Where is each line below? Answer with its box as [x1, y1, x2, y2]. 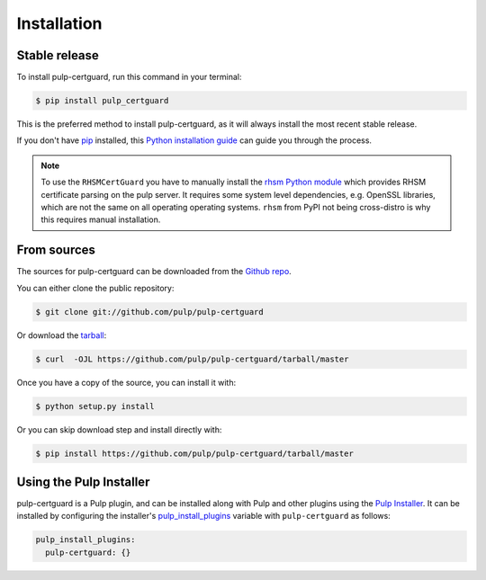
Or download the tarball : [16, 329, 107, 341]
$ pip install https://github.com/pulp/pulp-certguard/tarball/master [35, 448, 355, 459]
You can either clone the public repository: [16, 282, 175, 293]
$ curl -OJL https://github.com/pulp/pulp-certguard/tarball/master [35, 353, 349, 364]
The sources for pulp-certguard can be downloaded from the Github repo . [16, 266, 292, 277]
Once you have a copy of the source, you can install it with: [16, 377, 237, 388]
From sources [16, 243, 96, 258]
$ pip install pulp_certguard [35, 95, 169, 106]
